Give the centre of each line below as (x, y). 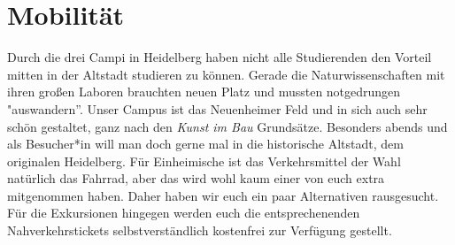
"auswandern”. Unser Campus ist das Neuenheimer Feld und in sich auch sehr (217, 108)
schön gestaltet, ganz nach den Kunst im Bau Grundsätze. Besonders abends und (227, 126)
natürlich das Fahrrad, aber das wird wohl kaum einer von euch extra (196, 178)
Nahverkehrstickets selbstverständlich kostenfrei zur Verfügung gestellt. (200, 230)
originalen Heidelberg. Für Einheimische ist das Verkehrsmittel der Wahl (204, 161)
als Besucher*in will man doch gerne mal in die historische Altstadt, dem (205, 144)
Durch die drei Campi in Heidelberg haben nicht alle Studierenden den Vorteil (220, 57)
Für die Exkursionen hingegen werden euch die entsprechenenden (184, 213)
